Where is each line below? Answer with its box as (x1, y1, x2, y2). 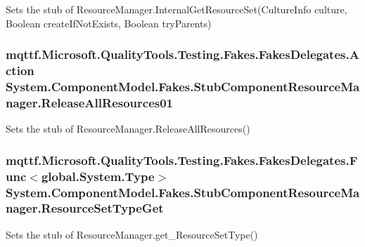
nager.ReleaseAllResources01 (6, 93, 174, 111)
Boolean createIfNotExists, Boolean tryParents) (6, 15, 212, 30)
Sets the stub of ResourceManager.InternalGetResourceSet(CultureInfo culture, (6, 2, 347, 16)
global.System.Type (41, 167, 155, 185)
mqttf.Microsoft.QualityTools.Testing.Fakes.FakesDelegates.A (6, 46, 359, 63)
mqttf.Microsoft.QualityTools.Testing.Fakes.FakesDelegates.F (6, 151, 358, 168)
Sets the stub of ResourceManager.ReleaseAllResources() (6, 121, 250, 136)
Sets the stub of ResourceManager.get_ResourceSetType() (6, 227, 258, 241)
